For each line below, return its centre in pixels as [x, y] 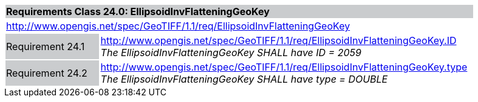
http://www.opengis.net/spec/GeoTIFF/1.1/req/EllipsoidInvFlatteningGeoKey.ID [278, 40]
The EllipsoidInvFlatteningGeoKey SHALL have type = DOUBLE [244, 79]
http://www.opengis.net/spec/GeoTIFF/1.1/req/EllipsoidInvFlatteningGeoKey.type [284, 67]
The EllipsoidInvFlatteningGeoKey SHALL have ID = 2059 [231, 53]
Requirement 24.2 [47, 73]
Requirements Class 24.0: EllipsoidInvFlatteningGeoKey [138, 11]
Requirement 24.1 [46, 46]
